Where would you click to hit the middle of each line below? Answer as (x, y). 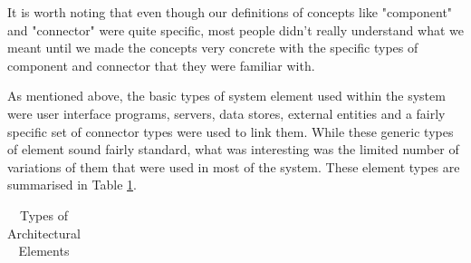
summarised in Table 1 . (72, 185)
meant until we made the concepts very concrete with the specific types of (213, 48)
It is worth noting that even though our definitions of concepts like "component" (230, 12)
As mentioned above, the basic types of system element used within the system (226, 96)
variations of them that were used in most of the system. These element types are (234, 166)
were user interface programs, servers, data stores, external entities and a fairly (226, 113)
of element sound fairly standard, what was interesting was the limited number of (233, 149)
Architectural (44, 233)
